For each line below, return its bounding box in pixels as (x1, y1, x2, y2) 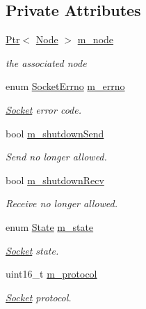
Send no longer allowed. (6, 149, 107, 164)
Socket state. (6, 243, 59, 257)
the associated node (6, 55, 87, 70)
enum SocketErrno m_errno (6, 79, 125, 93)
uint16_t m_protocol (6, 266, 97, 281)
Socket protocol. (6, 289, 72, 304)
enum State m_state (6, 219, 94, 234)
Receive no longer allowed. (6, 196, 118, 211)
